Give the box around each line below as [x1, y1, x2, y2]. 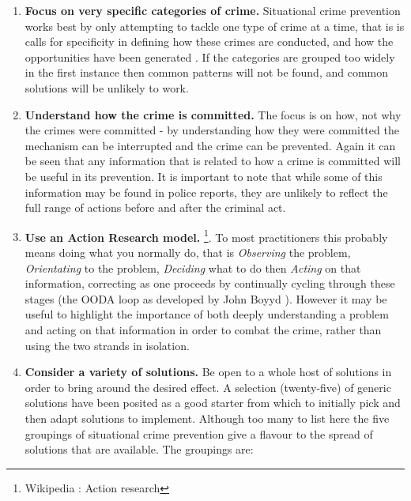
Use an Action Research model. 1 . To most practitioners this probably [25, 226, 388, 245]
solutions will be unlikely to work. [25, 79, 189, 96]
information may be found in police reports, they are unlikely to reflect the [25, 183, 388, 200]
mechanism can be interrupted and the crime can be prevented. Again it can [25, 137, 396, 153]
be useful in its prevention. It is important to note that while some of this [25, 168, 383, 184]
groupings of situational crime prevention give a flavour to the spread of [25, 425, 373, 442]
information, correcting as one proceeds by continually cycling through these [25, 275, 395, 292]
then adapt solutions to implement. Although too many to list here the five [25, 409, 390, 426]
